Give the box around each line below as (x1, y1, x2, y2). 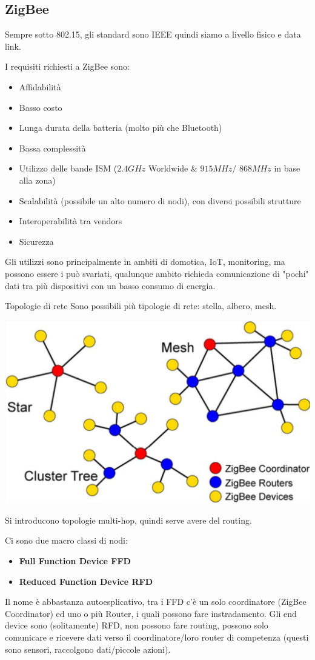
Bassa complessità (19, 141, 86, 154)
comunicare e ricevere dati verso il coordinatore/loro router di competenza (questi (5, 630, 309, 643)
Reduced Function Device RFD (19, 575, 153, 587)
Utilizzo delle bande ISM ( (19, 162, 118, 175)
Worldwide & (148, 162, 197, 175)
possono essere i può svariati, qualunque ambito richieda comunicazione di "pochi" (5, 267, 309, 279)
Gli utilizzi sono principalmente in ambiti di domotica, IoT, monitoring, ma (5, 255, 285, 268)
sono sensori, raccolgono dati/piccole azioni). (5, 642, 171, 655)
